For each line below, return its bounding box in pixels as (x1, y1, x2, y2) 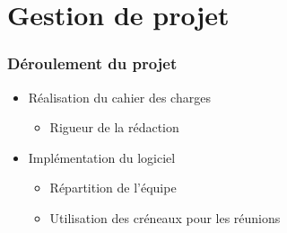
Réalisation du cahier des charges (28, 87, 211, 106)
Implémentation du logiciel (28, 148, 176, 166)
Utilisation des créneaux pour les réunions (49, 208, 281, 227)
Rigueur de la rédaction (49, 118, 179, 137)
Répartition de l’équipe (49, 178, 177, 197)
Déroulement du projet (7, 52, 178, 75)
